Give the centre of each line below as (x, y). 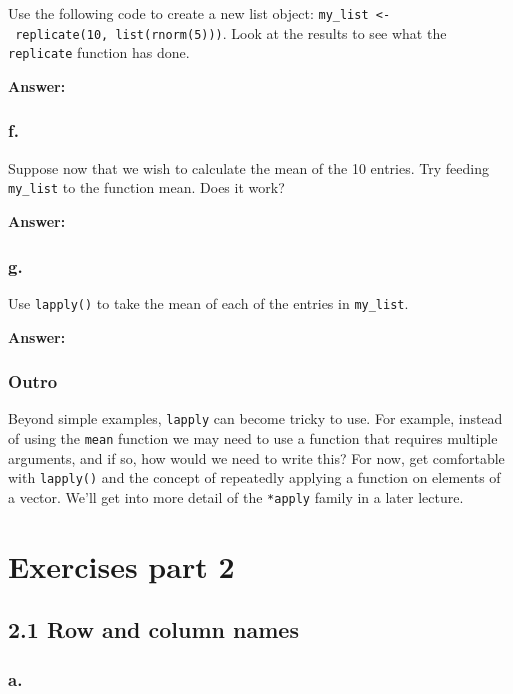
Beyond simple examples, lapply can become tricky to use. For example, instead (255, 418)
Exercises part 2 (121, 565)
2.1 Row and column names (153, 629)
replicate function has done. (99, 52)
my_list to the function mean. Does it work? (146, 187)
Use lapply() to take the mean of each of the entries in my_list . (208, 302)
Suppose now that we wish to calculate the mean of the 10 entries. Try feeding (248, 167)
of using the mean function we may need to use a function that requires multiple (253, 437)
